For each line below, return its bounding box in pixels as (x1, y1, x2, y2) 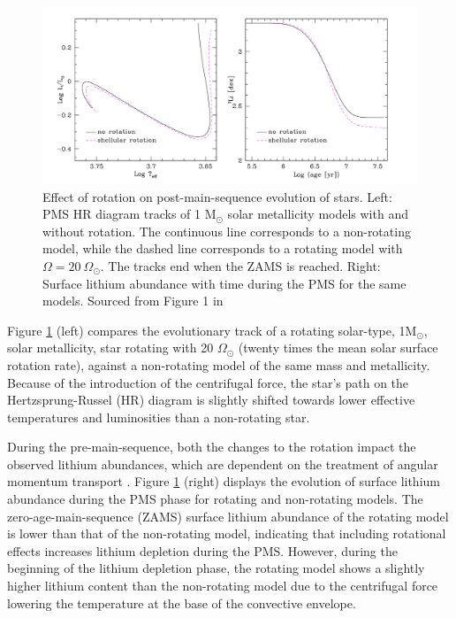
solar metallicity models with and (227, 205, 408, 223)
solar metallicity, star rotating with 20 (7, 338, 214, 357)
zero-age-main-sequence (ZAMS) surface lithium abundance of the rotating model (7, 506, 449, 525)
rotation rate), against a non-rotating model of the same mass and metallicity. (7, 355, 430, 374)
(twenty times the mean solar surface (238, 338, 438, 357)
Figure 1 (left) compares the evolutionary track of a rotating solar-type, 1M (7, 321, 417, 339)
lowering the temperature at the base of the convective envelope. (7, 593, 356, 612)
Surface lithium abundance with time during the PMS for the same (42, 274, 407, 292)
